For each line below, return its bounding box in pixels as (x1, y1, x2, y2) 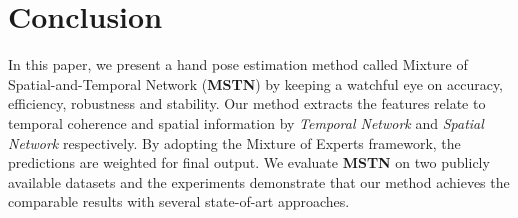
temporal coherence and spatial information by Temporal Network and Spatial (8, 112, 484, 133)
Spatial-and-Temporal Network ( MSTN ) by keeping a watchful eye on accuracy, (8, 73, 504, 94)
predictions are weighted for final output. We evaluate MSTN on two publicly (8, 152, 490, 173)
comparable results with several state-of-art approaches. (8, 191, 350, 212)
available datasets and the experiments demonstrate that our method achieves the (8, 171, 510, 192)
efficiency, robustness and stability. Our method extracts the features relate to (8, 93, 486, 114)
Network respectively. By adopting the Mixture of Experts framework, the (8, 132, 461, 153)
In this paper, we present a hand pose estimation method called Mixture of (8, 54, 468, 75)
